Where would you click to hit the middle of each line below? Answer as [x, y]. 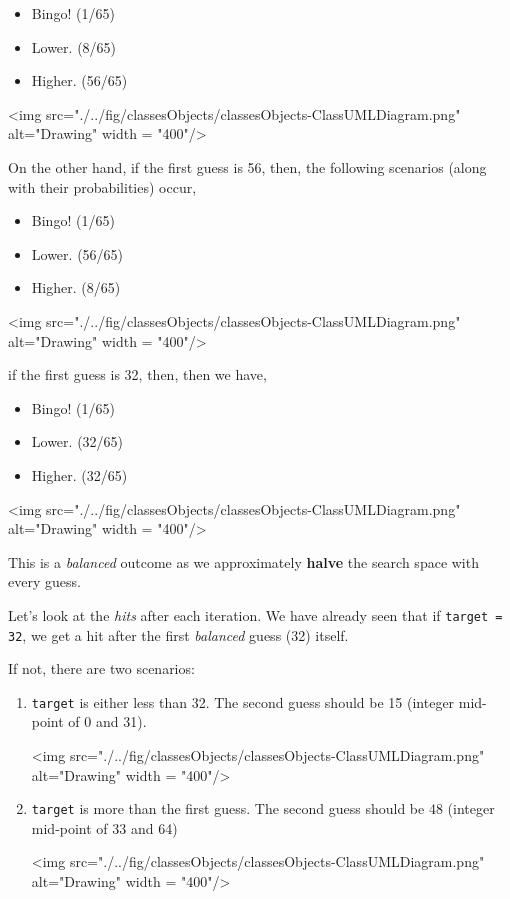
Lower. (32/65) [77, 441]
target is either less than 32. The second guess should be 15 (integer [243, 701]
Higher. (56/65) [79, 80]
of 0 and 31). [107, 721]
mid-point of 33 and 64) [104, 827]
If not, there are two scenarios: [101, 668]
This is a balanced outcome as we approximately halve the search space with [243, 561]
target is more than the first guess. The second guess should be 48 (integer [263, 808]
